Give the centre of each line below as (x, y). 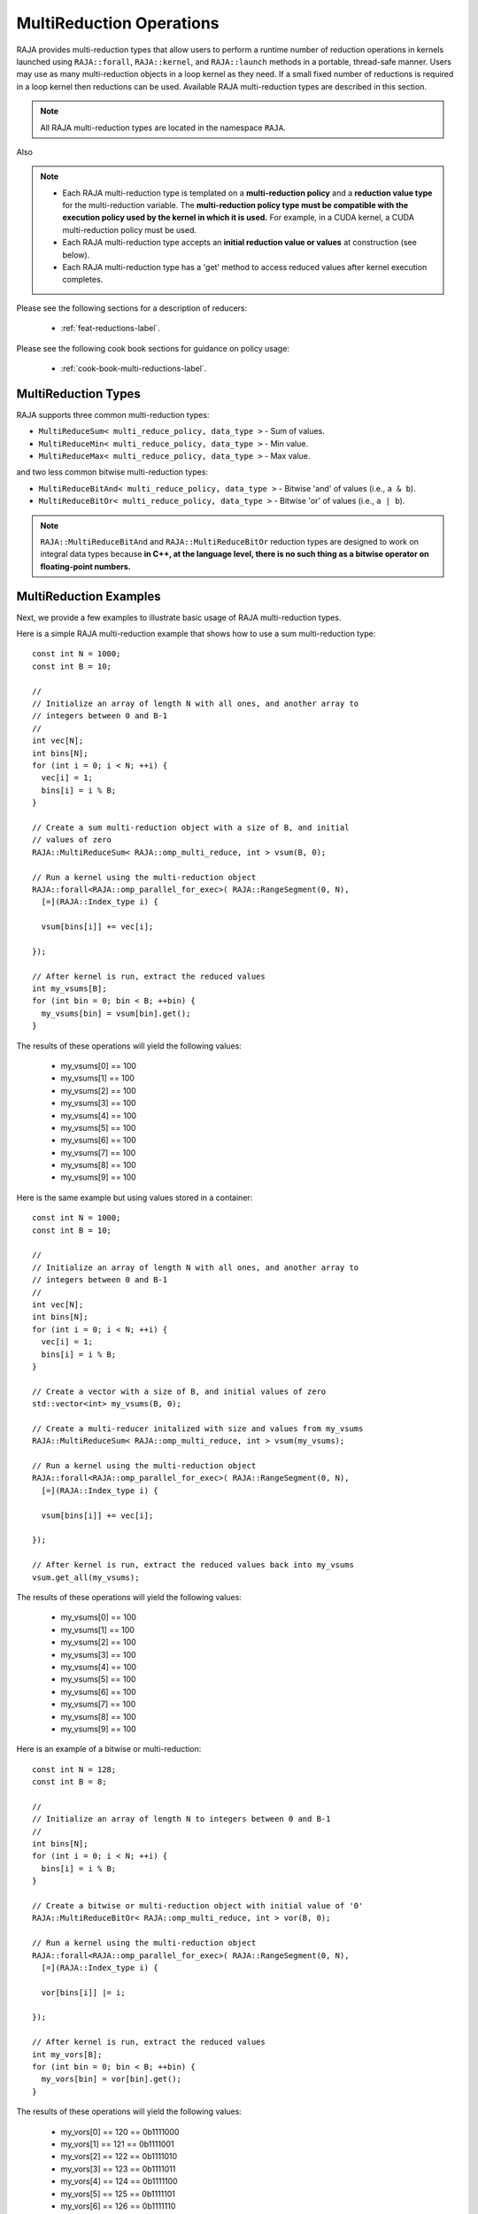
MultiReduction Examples (89, 596)
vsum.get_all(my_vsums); (86, 1577)
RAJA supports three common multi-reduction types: (113, 414)
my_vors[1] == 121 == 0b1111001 (117, 2144)
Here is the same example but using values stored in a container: (135, 1197)
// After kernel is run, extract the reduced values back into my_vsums (193, 1565)
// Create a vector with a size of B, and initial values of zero (179, 1391)
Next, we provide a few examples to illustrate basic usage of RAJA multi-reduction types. (179, 617)
